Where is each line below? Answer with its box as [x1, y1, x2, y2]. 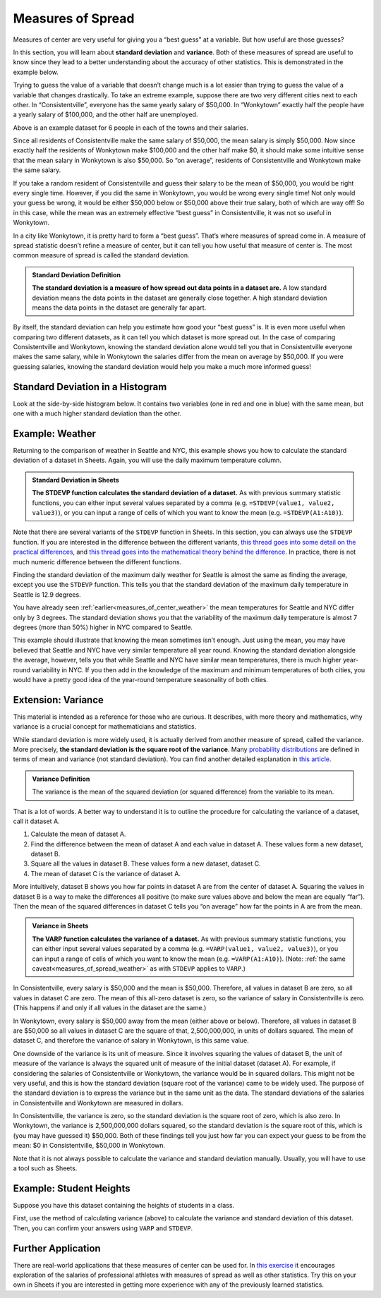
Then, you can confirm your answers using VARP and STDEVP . [13, 1224, 193, 1232]
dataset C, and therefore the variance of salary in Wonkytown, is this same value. [13, 1036, 250, 1045]
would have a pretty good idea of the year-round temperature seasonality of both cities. [13, 675, 268, 684]
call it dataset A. [13, 817, 60, 825]
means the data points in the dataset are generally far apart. [32, 303, 207, 312]
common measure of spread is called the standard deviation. [13, 251, 190, 260]
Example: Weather [13, 427, 97, 439]
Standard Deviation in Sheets [32, 475, 119, 484]
